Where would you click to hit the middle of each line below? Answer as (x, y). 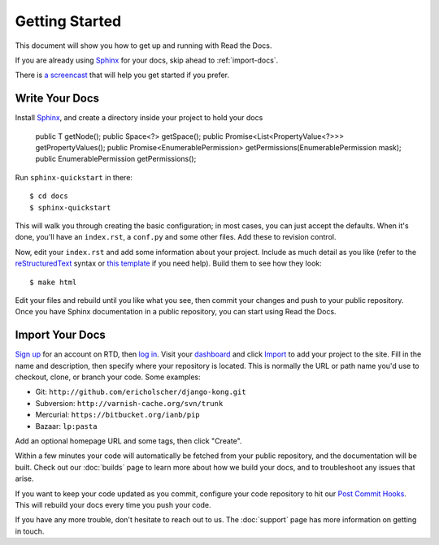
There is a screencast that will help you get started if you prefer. (122, 75)
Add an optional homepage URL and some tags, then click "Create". (128, 441)
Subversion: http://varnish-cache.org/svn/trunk (129, 403)
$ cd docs (49, 196)
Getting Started (68, 21)
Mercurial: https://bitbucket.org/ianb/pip (118, 415)
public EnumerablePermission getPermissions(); (116, 159)
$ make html (53, 282)
